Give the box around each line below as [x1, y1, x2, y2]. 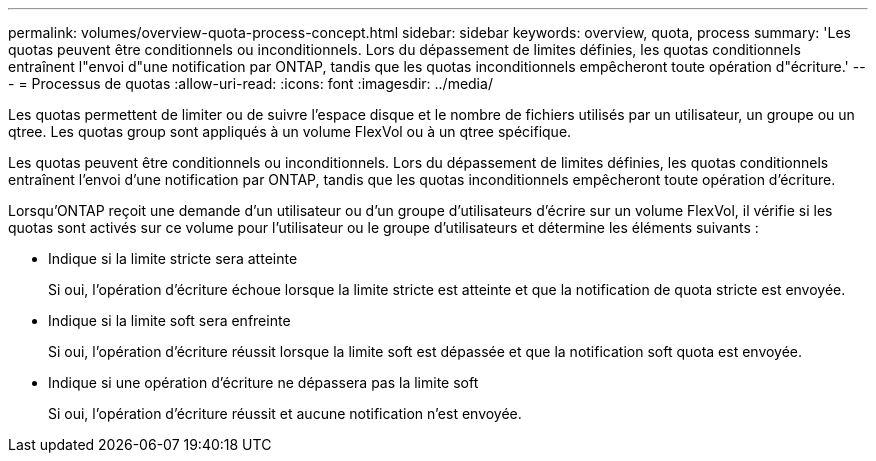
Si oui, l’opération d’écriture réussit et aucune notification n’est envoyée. [48, 405, 522, 422]
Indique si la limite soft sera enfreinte [48, 312, 291, 329]
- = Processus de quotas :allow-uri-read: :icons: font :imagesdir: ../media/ [8, 75, 493, 92]
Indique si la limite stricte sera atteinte [48, 250, 298, 267]
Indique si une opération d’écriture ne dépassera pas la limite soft [48, 374, 479, 391]
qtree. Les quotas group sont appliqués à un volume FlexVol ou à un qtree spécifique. [8, 123, 572, 140]
